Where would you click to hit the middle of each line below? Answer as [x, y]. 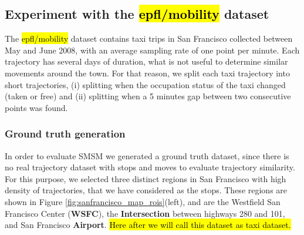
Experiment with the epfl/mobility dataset [137, 14]
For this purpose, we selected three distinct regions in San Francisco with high [146, 178]
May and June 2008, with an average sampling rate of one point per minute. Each [152, 50]
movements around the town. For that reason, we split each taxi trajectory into [147, 73]
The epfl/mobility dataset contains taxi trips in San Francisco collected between [149, 38]
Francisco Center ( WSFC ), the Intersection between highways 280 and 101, [145, 213]
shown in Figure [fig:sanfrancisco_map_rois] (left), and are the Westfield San [143, 201]
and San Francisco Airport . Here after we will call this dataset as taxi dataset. [148, 225]
